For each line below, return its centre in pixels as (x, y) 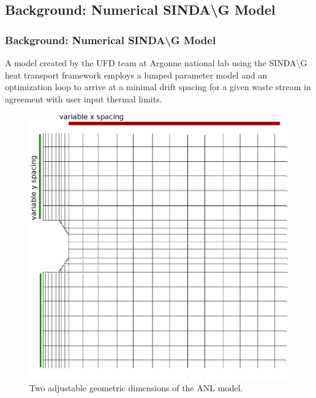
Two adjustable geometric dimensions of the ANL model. (136, 388)
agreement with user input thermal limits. (84, 98)
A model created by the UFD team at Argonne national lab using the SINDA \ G (156, 63)
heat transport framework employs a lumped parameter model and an (136, 75)
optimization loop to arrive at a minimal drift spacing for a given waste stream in (158, 87)
